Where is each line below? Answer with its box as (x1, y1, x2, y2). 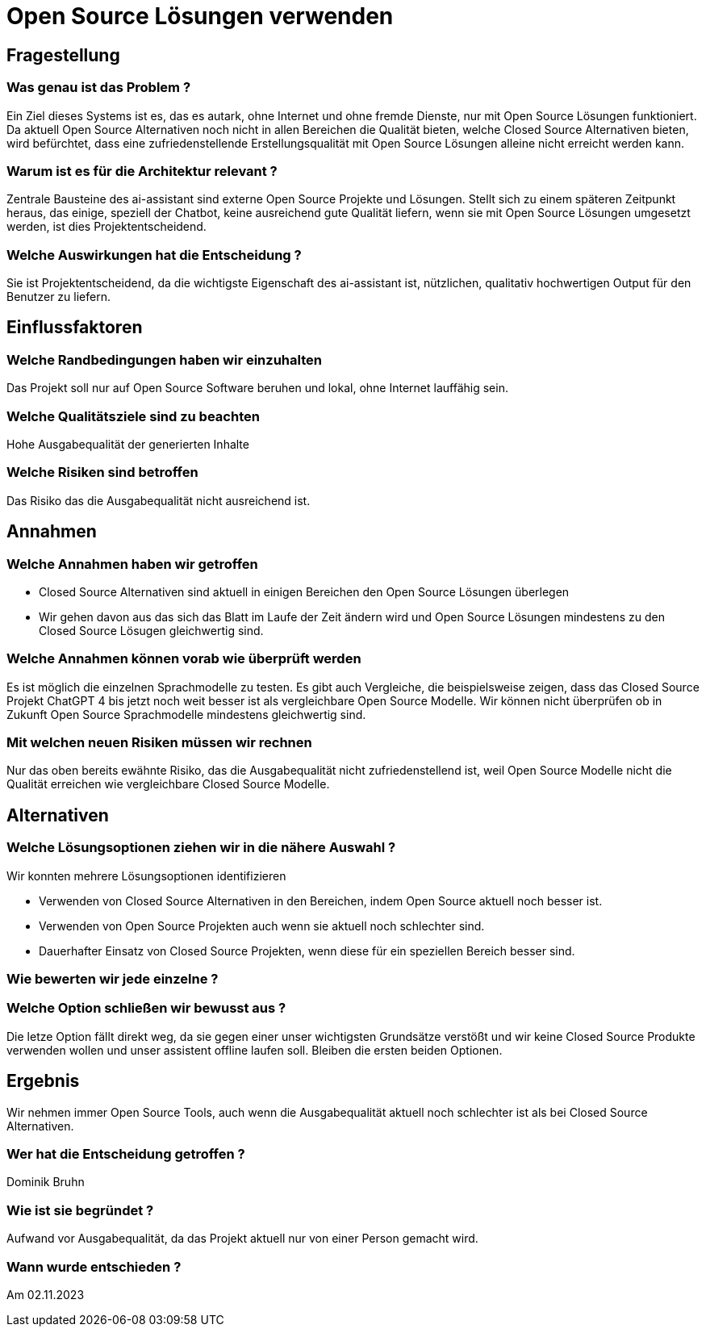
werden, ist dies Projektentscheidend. (6, 219, 207, 234)
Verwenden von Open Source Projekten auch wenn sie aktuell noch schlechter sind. (39, 918, 485, 933)
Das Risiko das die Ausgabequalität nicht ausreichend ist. (6, 493, 311, 508)
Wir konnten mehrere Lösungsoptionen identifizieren (6, 868, 286, 883)
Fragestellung (6, 44, 120, 65)
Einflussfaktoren (6, 317, 143, 338)
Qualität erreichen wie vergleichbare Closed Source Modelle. (6, 777, 330, 792)
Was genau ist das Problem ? (6, 79, 191, 96)
